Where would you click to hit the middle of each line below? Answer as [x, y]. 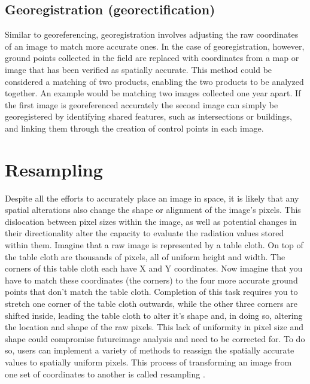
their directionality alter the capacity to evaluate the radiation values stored [145, 233]
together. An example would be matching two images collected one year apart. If [153, 93]
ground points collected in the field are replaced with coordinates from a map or [152, 58]
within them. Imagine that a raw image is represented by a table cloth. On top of [154, 245]
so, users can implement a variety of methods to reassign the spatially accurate [150, 350]
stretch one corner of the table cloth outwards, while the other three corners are [151, 304]
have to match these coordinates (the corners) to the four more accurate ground [151, 280]
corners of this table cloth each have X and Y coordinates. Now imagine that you [154, 268]
